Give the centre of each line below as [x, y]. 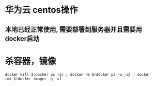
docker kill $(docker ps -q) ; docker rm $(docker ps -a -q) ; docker [78, 74]
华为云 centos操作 [42, 10]
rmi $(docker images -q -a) [33, 79]
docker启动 [22, 39]
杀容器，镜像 [31, 61]
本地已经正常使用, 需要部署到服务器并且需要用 [74, 29]
